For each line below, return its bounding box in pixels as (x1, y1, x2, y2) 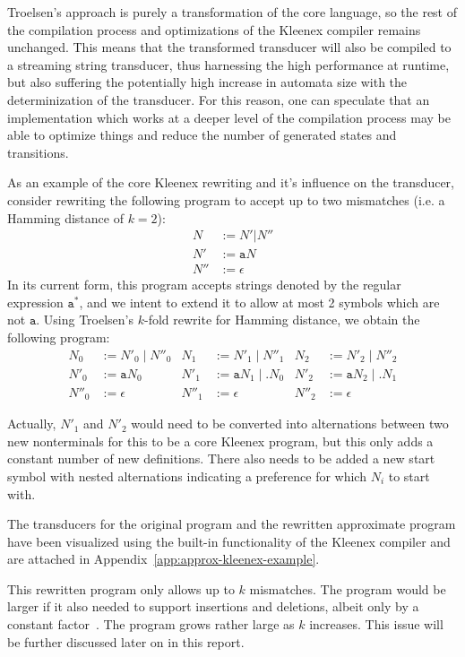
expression (7, 292, 64, 311)
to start (388, 466, 430, 485)
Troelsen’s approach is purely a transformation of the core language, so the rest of (7, 3, 458, 21)
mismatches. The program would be (249, 579, 446, 598)
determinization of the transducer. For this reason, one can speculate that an (7, 90, 430, 108)
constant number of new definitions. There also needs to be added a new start (7, 449, 435, 468)
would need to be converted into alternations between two (131, 414, 449, 433)
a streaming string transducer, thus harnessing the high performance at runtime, (7, 55, 450, 73)
